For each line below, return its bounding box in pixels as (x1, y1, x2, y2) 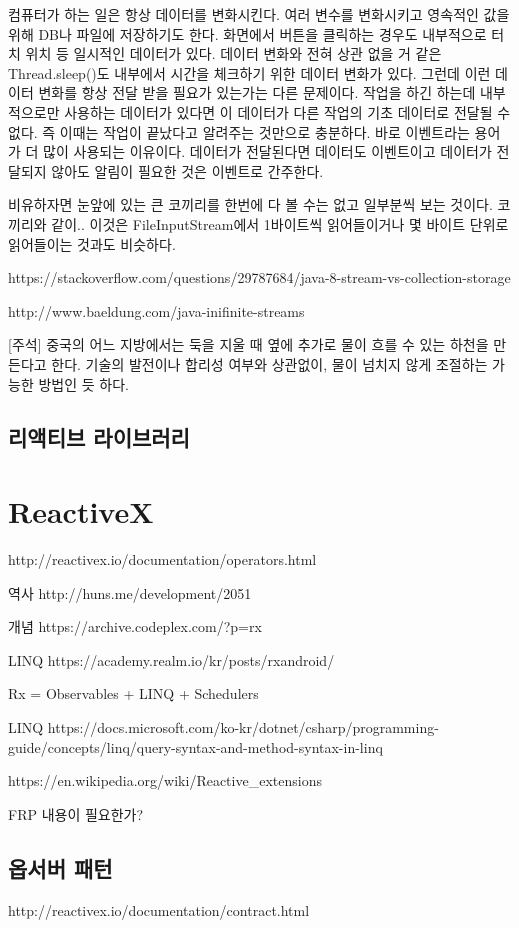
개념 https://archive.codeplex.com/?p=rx (8, 616, 262, 637)
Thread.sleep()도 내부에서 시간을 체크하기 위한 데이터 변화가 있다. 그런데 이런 (8, 62, 491, 83)
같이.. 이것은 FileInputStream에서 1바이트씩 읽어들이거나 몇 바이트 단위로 (51, 213, 509, 234)
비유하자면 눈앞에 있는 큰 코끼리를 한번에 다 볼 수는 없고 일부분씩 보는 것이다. (8, 194, 493, 215)
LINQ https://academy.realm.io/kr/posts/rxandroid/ (8, 649, 335, 670)
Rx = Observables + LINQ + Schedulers (8, 683, 259, 704)
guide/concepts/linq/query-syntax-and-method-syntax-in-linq (8, 736, 383, 757)
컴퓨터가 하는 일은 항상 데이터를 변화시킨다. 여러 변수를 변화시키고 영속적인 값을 (8, 4, 510, 24)
